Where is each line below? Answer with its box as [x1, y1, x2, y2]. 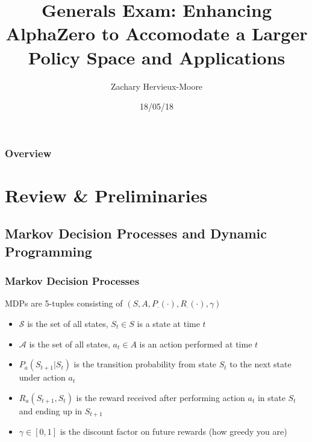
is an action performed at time [139, 337, 252, 350]
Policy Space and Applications [28, 45, 285, 69]
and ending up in [19, 404, 83, 417]
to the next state [229, 358, 292, 370]
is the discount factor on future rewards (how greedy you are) [60, 425, 287, 438]
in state [257, 391, 285, 403]
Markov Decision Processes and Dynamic [5, 224, 267, 243]
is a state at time [137, 317, 200, 329]
